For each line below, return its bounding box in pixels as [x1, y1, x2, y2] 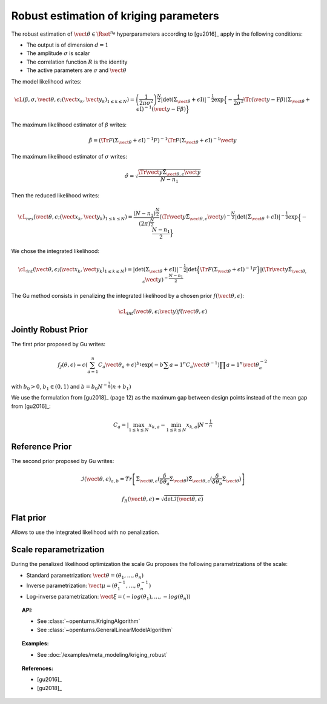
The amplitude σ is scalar [26, 50, 90, 57]
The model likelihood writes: [11, 77, 82, 85]
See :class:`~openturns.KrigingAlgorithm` [37, 617, 140, 625]
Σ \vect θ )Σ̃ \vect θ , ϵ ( [169, 476, 213, 484]
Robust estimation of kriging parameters [11, 9, 219, 22]
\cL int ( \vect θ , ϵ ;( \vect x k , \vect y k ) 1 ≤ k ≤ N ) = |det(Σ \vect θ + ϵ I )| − [18, 265, 183, 274]
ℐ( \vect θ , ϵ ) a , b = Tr [80, 476, 133, 484]
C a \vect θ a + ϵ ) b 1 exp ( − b [97, 360, 163, 370]
